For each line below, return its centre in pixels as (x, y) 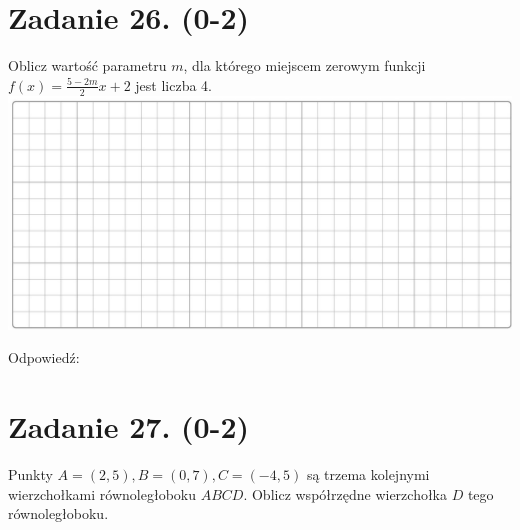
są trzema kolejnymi (368, 474)
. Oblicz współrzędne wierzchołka (345, 493)
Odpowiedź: (44, 357)
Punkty (30, 474)
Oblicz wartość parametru (87, 65)
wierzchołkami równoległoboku (102, 493)
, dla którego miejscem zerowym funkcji (304, 65)
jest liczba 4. (173, 84)
